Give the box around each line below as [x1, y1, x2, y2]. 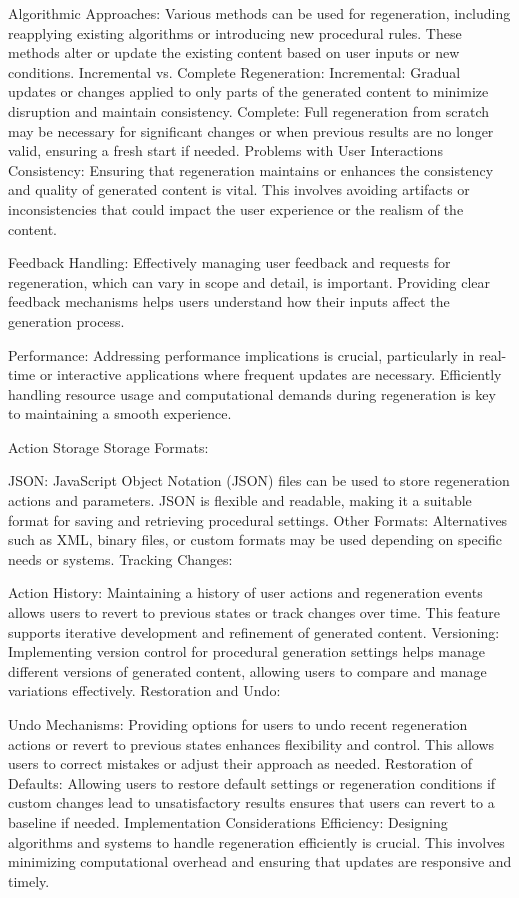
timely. [8, 870, 50, 891]
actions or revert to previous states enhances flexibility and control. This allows [8, 733, 495, 754]
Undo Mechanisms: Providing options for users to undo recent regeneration [8, 714, 468, 734]
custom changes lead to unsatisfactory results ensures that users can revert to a [8, 792, 495, 813]
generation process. [8, 310, 125, 331]
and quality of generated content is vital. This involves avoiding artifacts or [8, 179, 470, 200]
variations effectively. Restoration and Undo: [8, 680, 281, 701]
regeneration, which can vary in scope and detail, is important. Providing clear [8, 271, 491, 292]
